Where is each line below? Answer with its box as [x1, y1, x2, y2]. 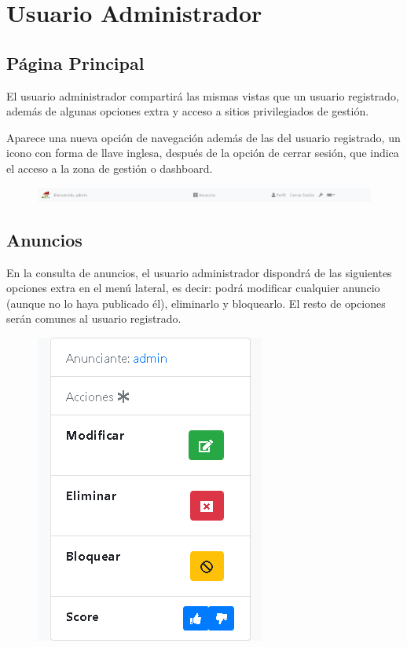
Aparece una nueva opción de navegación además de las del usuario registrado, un [6, 129, 401, 145]
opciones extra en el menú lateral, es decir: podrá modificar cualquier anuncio [6, 280, 380, 296]
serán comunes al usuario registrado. [6, 310, 181, 327]
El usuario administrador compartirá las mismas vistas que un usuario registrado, [6, 87, 399, 104]
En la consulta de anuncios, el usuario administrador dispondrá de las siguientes [6, 264, 392, 280]
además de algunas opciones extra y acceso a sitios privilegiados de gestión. [6, 103, 369, 119]
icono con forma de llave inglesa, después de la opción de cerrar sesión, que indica [6, 144, 399, 161]
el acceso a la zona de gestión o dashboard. [6, 159, 213, 176]
